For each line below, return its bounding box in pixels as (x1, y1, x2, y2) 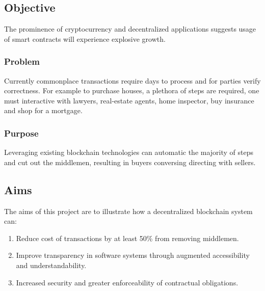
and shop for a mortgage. (4, 105, 83, 116)
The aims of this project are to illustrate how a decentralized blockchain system (4, 205, 253, 216)
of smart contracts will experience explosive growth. (4, 33, 166, 44)
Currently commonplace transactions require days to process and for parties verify (4, 75, 261, 86)
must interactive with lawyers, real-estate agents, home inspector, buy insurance (4, 95, 254, 105)
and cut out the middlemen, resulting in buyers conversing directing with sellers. (4, 156, 256, 167)
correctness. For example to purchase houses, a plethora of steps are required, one (4, 85, 259, 96)
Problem (4, 55, 40, 68)
